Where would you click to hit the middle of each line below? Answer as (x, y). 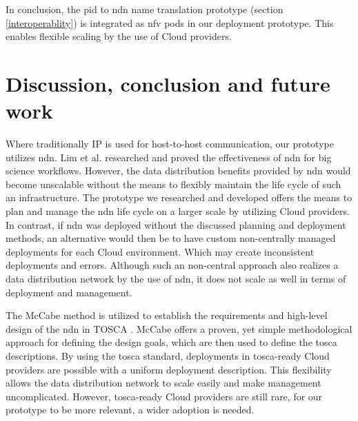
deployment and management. (69, 292)
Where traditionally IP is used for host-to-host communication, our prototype (170, 144)
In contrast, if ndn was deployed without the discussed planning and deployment (176, 224)
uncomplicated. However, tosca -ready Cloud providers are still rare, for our (164, 396)
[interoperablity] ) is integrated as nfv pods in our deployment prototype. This (170, 22)
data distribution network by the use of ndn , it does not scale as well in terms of (176, 279)
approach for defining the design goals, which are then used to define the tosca (171, 342)
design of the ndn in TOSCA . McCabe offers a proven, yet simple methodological (179, 328)
